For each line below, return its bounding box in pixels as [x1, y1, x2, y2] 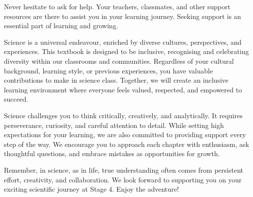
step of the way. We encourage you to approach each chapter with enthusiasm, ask [4, 139, 249, 149]
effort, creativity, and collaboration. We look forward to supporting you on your [4, 174, 242, 184]
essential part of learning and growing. [4, 20, 118, 31]
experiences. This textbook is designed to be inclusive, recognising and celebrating [4, 46, 249, 56]
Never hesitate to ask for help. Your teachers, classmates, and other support [4, 1, 231, 11]
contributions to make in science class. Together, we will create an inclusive [4, 75, 229, 85]
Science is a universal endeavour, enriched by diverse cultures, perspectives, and [4, 36, 242, 47]
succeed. [4, 94, 28, 104]
